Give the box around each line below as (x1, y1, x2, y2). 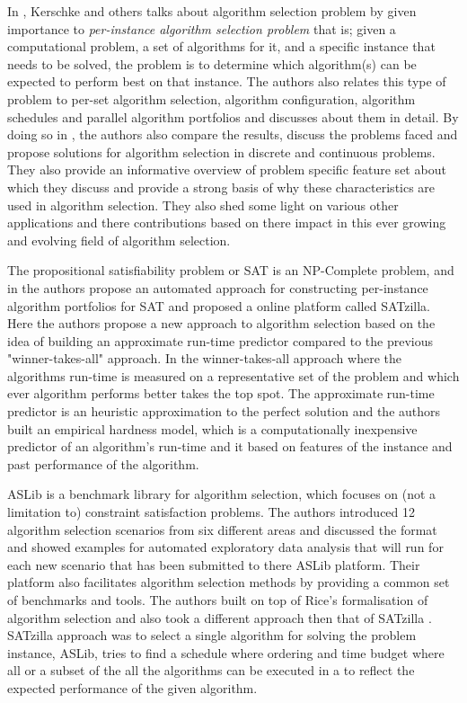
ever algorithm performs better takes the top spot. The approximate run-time (7, 384, 435, 403)
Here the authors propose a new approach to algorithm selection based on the (7, 314, 436, 333)
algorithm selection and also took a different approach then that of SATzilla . (7, 608, 432, 627)
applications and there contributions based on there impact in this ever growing (7, 213, 446, 232)
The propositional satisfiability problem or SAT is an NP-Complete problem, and (7, 261, 454, 280)
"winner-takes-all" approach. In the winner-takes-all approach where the (7, 349, 401, 368)
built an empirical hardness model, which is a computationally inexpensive (7, 419, 418, 438)
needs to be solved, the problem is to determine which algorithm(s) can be (7, 54, 417, 73)
